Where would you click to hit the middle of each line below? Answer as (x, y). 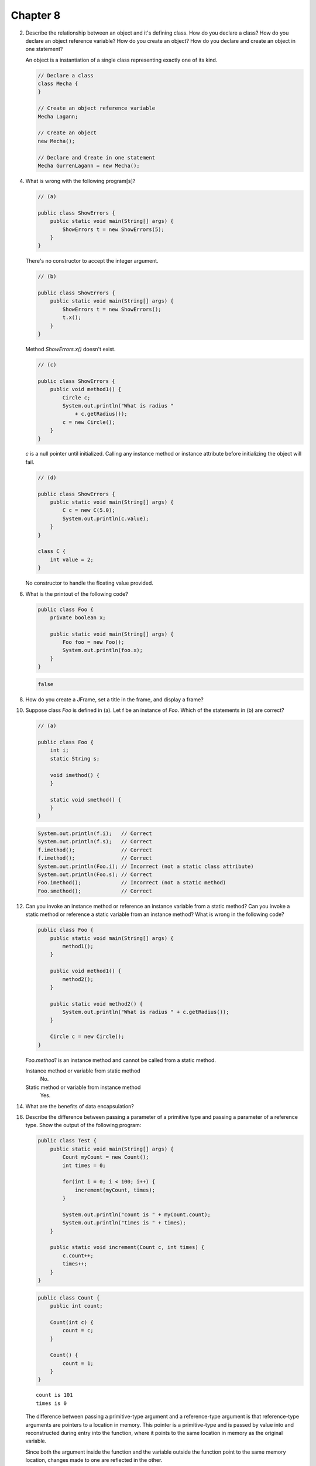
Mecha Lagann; (58, 116)
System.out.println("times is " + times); (124, 1223)
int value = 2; (72, 559)
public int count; (76, 1306)
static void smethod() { (86, 800)
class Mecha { (58, 84)
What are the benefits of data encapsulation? (80, 1106)
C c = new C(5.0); (89, 510)
